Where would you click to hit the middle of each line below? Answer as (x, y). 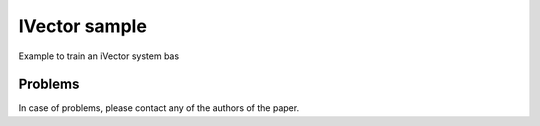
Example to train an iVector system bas (99, 56)
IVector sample (82, 26)
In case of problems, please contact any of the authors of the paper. (159, 108)
